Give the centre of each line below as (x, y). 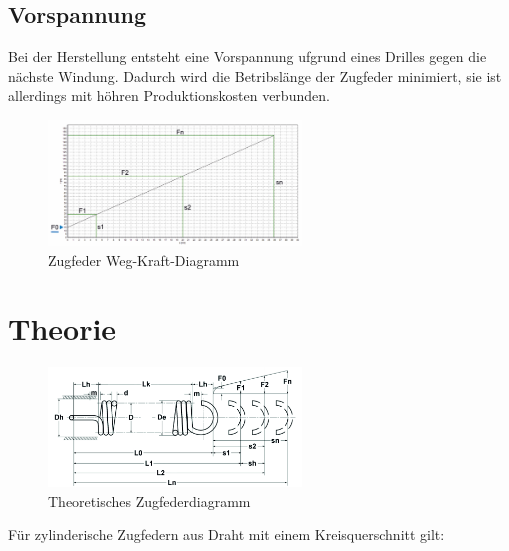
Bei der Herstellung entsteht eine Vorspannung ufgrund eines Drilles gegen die (247, 56)
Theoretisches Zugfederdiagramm (149, 500)
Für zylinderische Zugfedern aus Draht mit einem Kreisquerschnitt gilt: (226, 534)
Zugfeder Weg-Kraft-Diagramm (144, 259)
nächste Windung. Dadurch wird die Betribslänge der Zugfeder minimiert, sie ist (255, 75)
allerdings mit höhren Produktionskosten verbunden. (169, 95)
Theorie (62, 328)
